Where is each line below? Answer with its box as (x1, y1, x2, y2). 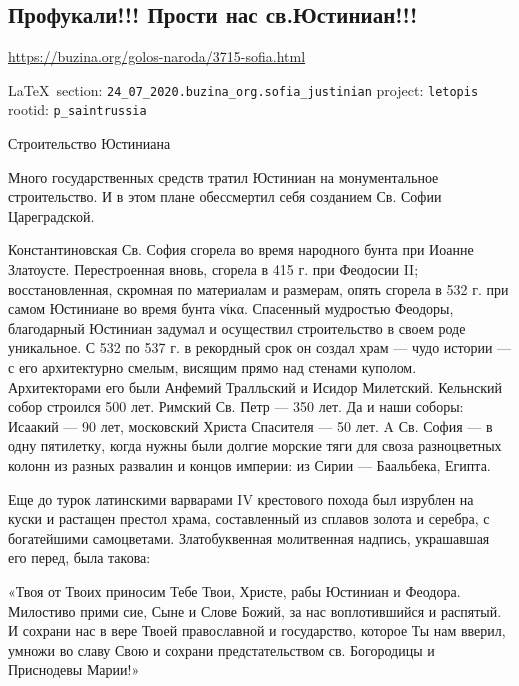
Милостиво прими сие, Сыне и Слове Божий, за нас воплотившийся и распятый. (8, 600, 502, 621)
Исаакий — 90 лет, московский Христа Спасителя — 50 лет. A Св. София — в (8, 415, 493, 436)
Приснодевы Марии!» (8, 659, 140, 680)
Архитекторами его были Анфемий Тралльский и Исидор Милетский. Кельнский (8, 376, 503, 397)
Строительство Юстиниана (8, 133, 171, 154)
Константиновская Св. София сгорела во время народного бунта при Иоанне (8, 239, 474, 260)
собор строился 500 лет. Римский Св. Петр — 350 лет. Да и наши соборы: (8, 396, 464, 417)
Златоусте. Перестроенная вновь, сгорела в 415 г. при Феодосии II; (8, 259, 419, 280)
